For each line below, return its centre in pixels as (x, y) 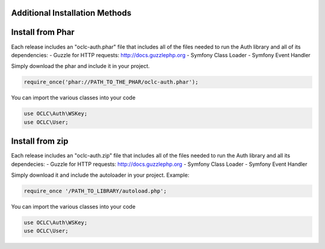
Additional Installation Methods (71, 13)
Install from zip (40, 141)
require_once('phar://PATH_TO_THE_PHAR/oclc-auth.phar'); (111, 82)
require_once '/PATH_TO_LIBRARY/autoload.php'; (95, 191)
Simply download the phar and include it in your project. (80, 66)
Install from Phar (43, 32)
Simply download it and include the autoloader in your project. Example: (100, 175)
